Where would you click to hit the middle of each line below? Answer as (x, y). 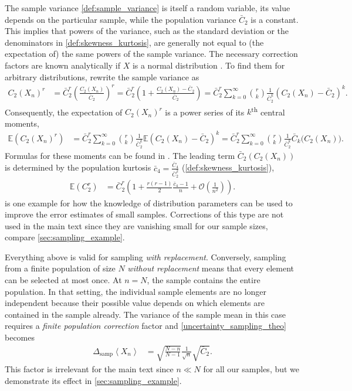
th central (268, 111)
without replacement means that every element (211, 268)
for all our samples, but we (251, 368)
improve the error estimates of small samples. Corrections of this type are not (144, 214)
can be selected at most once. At (63, 280)
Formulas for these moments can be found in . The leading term (120, 155)
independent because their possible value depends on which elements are (135, 303)
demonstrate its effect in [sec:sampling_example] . (93, 380)
